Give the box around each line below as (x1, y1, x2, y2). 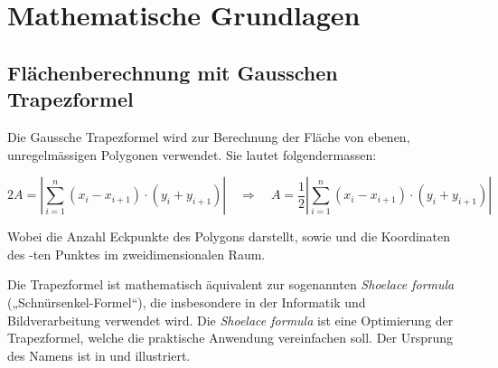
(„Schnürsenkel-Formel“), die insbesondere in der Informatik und (7, 292, 366, 311)
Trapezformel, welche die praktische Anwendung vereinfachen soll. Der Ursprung (7, 328, 454, 347)
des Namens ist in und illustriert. (7, 345, 191, 364)
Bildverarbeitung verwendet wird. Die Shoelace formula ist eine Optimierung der (7, 310, 454, 329)
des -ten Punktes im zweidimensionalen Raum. (7, 244, 266, 263)
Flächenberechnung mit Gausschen (7, 58, 338, 86)
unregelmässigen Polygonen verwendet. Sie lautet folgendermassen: (7, 145, 377, 164)
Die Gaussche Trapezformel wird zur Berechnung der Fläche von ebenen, (7, 127, 410, 146)
